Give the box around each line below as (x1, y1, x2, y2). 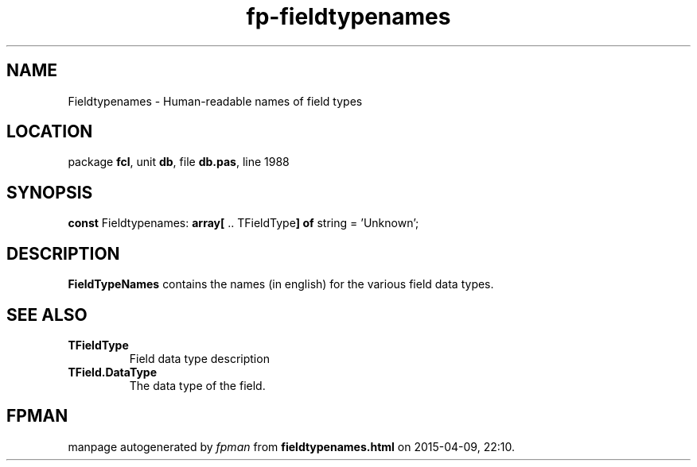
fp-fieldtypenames (246, 3, 451, 30)
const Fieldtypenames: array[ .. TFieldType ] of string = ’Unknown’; (68, 216, 419, 230)
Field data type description (129, 351, 270, 365)
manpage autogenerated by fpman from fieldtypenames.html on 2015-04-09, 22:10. (68, 439, 515, 453)
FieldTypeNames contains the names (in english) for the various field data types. (68, 277, 494, 291)
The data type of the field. (129, 378, 266, 392)
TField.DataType (68, 365, 158, 379)
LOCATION (6, 122, 93, 142)
